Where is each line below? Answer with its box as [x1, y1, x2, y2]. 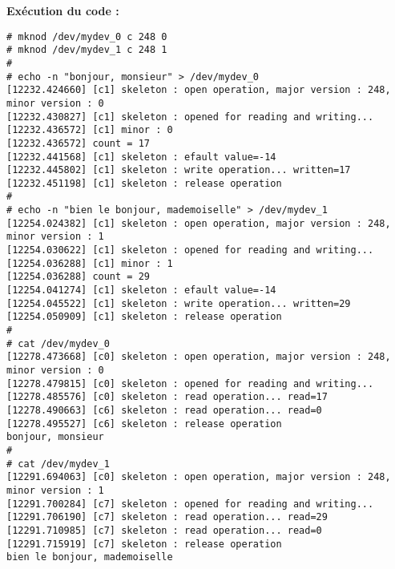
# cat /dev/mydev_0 [6, 337, 110, 349]
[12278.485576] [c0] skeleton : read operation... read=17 [6, 391, 328, 403]
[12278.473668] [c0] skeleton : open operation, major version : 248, [6, 351, 391, 363]
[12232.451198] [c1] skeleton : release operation [6, 177, 282, 189]
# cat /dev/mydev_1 [6, 458, 110, 470]
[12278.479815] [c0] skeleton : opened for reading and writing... [6, 377, 374, 389]
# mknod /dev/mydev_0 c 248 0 [6, 30, 167, 42]
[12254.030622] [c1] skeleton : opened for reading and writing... [6, 244, 374, 256]
